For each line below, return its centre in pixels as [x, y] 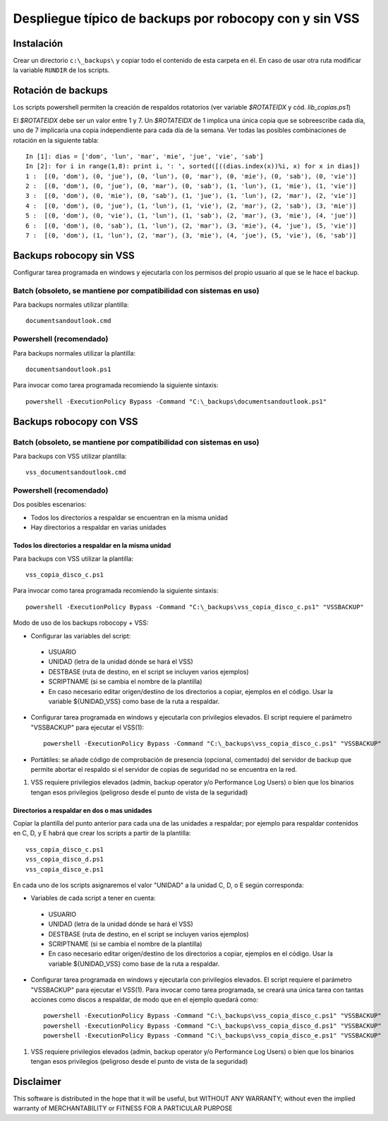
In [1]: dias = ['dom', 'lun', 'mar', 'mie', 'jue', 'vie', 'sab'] [145, 156]
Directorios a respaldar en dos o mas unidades [83, 810]
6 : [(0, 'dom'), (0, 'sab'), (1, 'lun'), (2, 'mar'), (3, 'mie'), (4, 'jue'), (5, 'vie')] [191, 225]
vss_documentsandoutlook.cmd [76, 473]
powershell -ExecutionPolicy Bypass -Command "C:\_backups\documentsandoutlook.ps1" [176, 401]
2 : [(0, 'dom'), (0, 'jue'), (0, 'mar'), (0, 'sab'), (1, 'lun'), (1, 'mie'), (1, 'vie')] [191, 186]
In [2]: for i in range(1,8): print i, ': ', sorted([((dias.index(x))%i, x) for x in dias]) [193, 166]
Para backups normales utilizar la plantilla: [74, 353]
